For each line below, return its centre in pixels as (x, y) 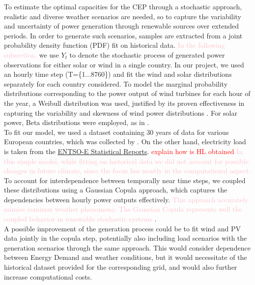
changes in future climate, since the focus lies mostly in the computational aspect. (127, 171)
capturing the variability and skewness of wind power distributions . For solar (121, 112)
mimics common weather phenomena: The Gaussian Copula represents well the (123, 209)
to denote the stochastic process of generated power (147, 54)
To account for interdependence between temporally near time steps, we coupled (125, 180)
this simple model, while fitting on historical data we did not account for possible (126, 161)
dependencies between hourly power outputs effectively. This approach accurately (126, 199)
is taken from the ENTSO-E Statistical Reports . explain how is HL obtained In (124, 151)
